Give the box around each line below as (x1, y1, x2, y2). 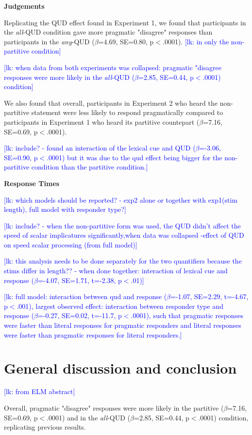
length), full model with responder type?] (4, 204, 126, 214)
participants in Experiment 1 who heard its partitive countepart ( (4, 116, 200, 127)
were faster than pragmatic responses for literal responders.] (4, 329, 182, 340)
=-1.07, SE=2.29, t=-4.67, (170, 291, 249, 302)
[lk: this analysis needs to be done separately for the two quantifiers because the (4, 256, 242, 266)
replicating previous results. (4, 422, 86, 432)
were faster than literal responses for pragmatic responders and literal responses (4, 320, 241, 330)
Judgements (4, 1, 45, 11)
